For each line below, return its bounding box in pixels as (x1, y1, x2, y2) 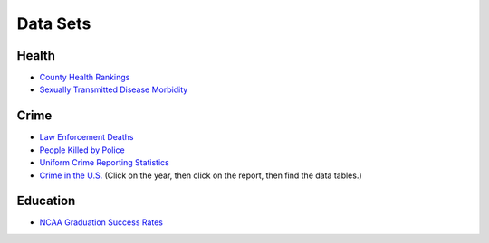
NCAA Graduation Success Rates (39, 217, 163, 228)
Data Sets (16, 14, 91, 33)
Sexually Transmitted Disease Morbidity (39, 84, 188, 95)
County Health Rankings (39, 72, 130, 83)
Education (16, 193, 76, 209)
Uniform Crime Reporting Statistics (39, 157, 169, 168)
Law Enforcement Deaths (39, 132, 134, 143)
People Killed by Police (39, 145, 126, 155)
